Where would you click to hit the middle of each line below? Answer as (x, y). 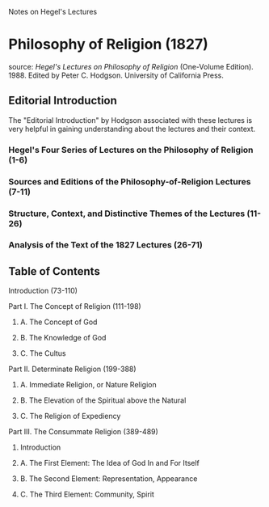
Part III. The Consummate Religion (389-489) (84, 432)
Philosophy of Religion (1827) (108, 44)
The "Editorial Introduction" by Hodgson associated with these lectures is (130, 120)
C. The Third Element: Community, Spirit (87, 494)
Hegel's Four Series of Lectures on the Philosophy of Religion (131, 150)
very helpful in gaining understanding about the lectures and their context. (132, 129)
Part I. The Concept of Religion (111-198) (75, 306)
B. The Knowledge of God (63, 338)
